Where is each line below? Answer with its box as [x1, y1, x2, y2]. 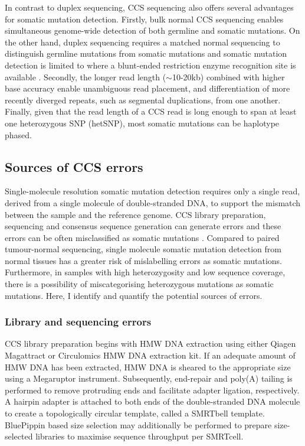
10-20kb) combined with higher [172, 70, 285, 83]
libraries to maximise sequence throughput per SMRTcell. [35, 430, 244, 442]
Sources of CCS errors [5, 157, 143, 175]
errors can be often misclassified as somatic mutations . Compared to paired [5, 231, 280, 243]
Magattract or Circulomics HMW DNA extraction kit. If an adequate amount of [5, 349, 296, 362]
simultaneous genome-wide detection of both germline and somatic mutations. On [5, 24, 300, 37]
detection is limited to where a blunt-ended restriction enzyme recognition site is [5, 58, 296, 71]
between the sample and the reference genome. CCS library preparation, [5, 208, 266, 220]
